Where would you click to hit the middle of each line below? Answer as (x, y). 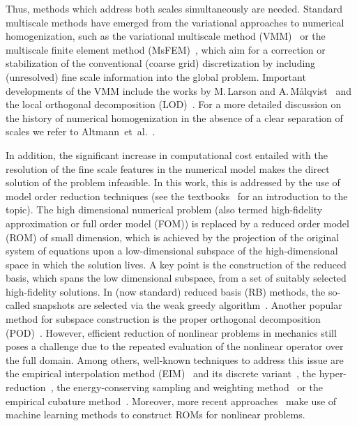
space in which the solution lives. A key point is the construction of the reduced (176, 264)
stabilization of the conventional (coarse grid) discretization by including (161, 63)
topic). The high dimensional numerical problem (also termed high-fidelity (164, 210)
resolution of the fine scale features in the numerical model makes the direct (168, 168)
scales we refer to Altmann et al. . (81, 131)
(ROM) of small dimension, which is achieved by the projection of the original (173, 237)
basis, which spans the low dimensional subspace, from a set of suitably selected (176, 278)
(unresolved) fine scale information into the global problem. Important (156, 76)
